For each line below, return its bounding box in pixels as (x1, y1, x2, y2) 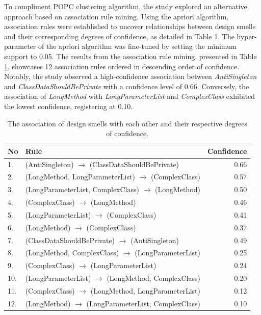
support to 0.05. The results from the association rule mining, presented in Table (4, 50, 257, 61)
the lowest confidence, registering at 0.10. (4, 100, 133, 111)
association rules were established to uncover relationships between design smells (4, 21, 256, 32)
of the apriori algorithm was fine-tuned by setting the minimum (38, 41, 237, 51)
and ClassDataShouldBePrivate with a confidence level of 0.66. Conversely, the (4, 81, 249, 91)
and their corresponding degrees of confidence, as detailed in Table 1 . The (4, 31, 234, 41)
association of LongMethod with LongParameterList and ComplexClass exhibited (4, 91, 255, 101)
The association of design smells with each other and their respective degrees (7, 118, 247, 128)
